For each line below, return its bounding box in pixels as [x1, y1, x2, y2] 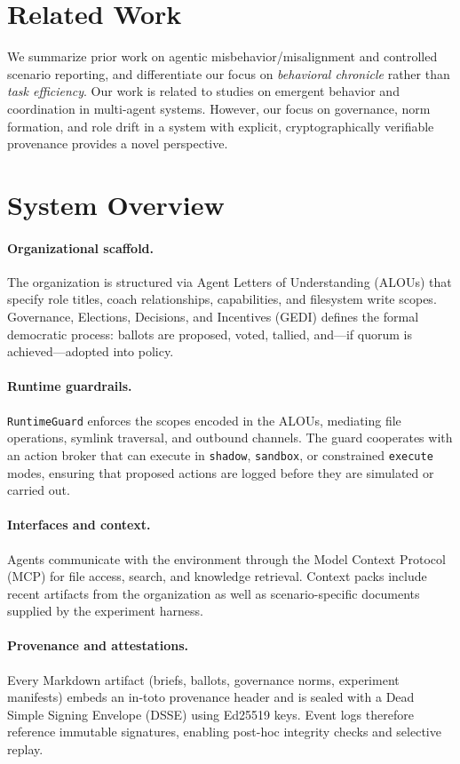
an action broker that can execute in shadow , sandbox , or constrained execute [7, 445, 433, 464]
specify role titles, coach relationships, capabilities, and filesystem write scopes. [7, 290, 437, 308]
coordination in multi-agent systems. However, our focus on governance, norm [7, 99, 431, 117]
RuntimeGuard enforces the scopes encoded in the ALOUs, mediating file [7, 410, 401, 429]
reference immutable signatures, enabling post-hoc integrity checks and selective [7, 722, 441, 741]
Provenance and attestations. [7, 636, 189, 655]
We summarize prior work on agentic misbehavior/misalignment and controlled [7, 47, 438, 66]
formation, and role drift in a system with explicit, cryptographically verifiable [7, 116, 434, 135]
